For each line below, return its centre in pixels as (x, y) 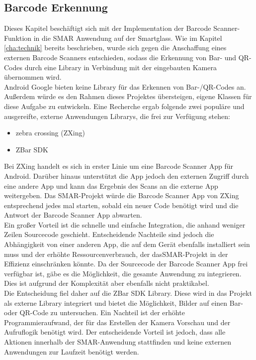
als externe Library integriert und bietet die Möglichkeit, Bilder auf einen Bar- (124, 302)
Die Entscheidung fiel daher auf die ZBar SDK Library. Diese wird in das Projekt (128, 293)
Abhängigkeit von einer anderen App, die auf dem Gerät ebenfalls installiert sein (127, 244)
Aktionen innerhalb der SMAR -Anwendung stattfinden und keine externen (118, 342)
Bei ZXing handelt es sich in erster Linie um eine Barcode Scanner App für (119, 166)
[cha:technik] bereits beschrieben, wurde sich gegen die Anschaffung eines (115, 48)
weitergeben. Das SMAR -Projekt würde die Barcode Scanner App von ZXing (122, 195)
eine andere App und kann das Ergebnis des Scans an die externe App (111, 185)
